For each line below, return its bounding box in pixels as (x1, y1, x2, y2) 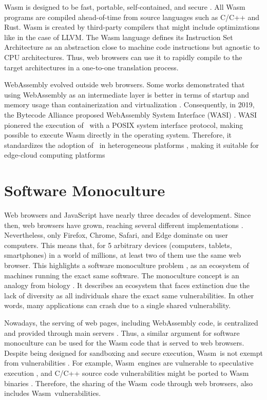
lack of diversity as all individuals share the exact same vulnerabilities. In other (4, 290, 254, 300)
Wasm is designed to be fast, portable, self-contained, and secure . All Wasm (4, 2, 245, 12)
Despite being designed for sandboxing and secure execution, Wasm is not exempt (4, 347, 263, 358)
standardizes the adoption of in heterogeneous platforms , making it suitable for (4, 139, 259, 150)
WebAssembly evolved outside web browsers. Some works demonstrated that (4, 79, 245, 90)
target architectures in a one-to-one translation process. (4, 62, 179, 72)
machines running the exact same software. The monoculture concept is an (4, 270, 239, 280)
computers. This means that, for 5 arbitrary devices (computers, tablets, (4, 239, 232, 250)
